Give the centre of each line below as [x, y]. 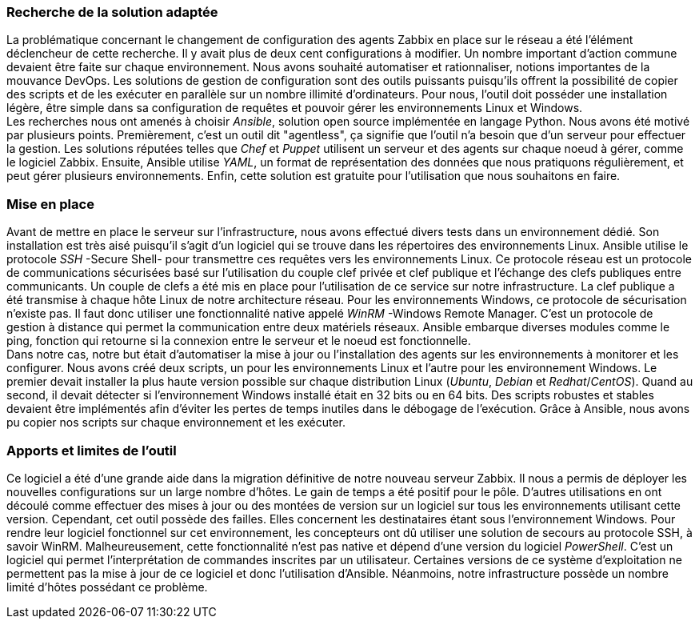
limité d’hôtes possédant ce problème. [107, 587]
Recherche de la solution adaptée [112, 12]
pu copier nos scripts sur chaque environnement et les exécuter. [176, 423]
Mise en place [50, 204]
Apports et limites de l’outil [92, 450]
